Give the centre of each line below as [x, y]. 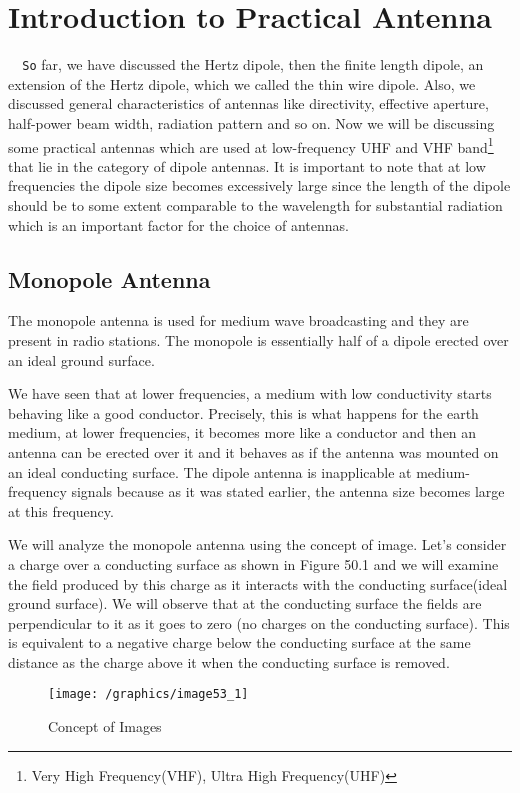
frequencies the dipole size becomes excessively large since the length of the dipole [259, 185]
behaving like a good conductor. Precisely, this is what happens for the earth [243, 412]
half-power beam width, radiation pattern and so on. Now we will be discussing [251, 122]
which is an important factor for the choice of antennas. [178, 224]
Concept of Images [105, 726]
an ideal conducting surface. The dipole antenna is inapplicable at [210, 471]
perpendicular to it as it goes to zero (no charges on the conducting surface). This [259, 622]
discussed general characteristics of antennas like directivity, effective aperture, [248, 103]
